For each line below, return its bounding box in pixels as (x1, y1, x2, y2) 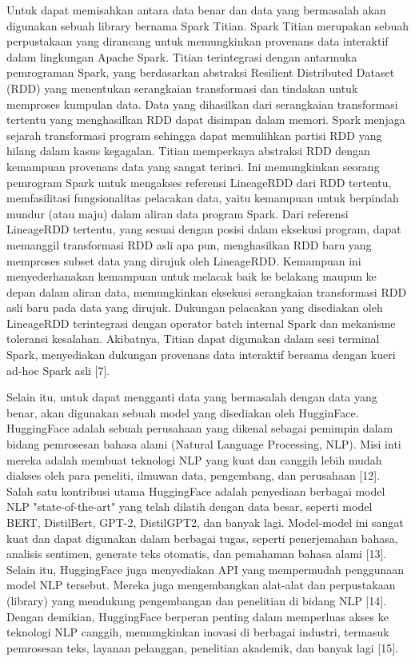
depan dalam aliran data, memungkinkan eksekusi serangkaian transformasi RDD (6, 283, 407, 300)
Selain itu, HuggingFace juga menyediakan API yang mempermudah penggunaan (6, 560, 405, 577)
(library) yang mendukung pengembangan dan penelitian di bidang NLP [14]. (6, 592, 387, 608)
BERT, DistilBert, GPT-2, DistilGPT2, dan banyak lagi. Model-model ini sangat (6, 514, 404, 530)
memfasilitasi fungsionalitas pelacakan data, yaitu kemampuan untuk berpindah (6, 189, 399, 206)
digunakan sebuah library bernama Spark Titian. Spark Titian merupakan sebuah (6, 17, 409, 34)
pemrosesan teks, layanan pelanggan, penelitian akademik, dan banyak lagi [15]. (6, 639, 398, 656)
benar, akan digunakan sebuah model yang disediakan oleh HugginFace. (6, 404, 359, 421)
